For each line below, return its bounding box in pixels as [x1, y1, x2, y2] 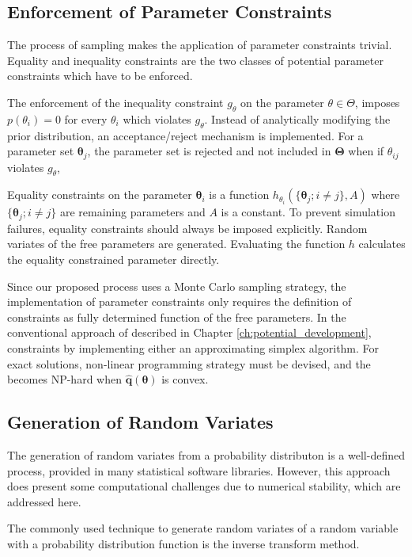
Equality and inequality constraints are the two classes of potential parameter [7, 52, 384, 68]
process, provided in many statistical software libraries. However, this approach [7, 462, 391, 479]
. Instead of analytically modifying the [204, 110, 391, 127]
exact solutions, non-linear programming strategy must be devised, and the [7, 355, 371, 372]
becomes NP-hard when [7, 371, 122, 387]
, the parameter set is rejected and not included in [87, 143, 331, 159]
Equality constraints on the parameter [7, 186, 192, 203]
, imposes [354, 93, 400, 110]
